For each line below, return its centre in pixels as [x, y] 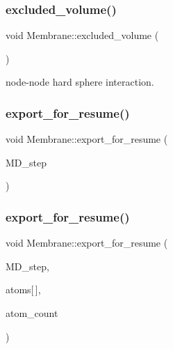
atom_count [32, 313]
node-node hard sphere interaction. [80, 82]
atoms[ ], [23, 289]
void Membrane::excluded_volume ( [82, 35]
